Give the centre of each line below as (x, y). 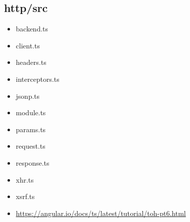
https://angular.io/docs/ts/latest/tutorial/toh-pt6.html (101, 213)
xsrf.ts (25, 196)
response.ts (32, 162)
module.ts (31, 112)
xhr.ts (25, 179)
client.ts (28, 45)
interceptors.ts (37, 79)
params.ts (31, 129)
